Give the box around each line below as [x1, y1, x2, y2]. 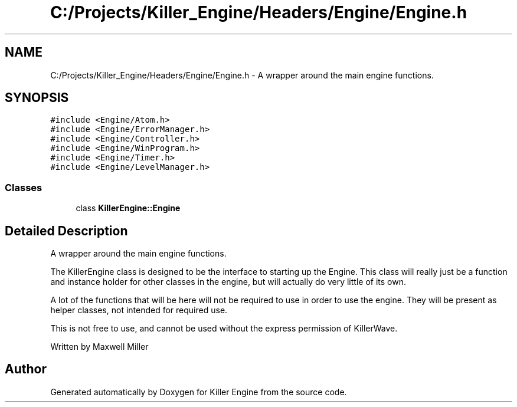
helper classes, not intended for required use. [50, 305, 228, 316]
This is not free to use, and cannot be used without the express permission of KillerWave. [50, 323, 398, 334]
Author [5, 362, 47, 377]
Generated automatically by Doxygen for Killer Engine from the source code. [50, 386, 347, 397]
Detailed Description [5, 223, 128, 238]
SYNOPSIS [5, 90, 69, 106]
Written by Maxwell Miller [50, 342, 149, 352]
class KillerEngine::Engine [76, 203, 181, 214]
